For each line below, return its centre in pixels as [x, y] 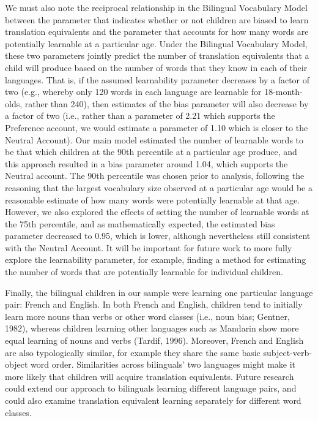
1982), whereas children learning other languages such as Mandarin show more [152, 328]
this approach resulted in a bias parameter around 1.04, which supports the [146, 163]
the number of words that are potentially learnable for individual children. [144, 272]
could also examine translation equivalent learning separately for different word [153, 400]
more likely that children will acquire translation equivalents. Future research [150, 376]
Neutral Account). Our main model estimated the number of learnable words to [154, 139]
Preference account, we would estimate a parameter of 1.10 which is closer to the [157, 127]
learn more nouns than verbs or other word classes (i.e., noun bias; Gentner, [147, 316]
